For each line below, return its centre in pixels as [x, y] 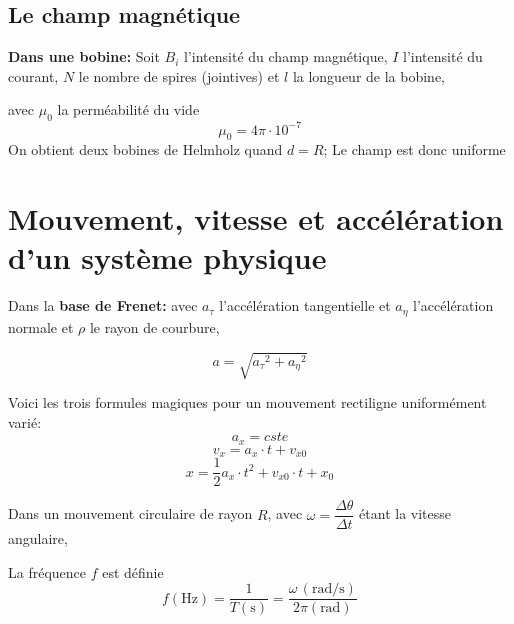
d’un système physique [167, 257]
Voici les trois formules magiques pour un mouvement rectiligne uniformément [247, 401]
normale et [41, 326]
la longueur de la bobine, [369, 75]
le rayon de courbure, [154, 326]
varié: [25, 421]
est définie [133, 571]
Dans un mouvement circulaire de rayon [130, 513]
